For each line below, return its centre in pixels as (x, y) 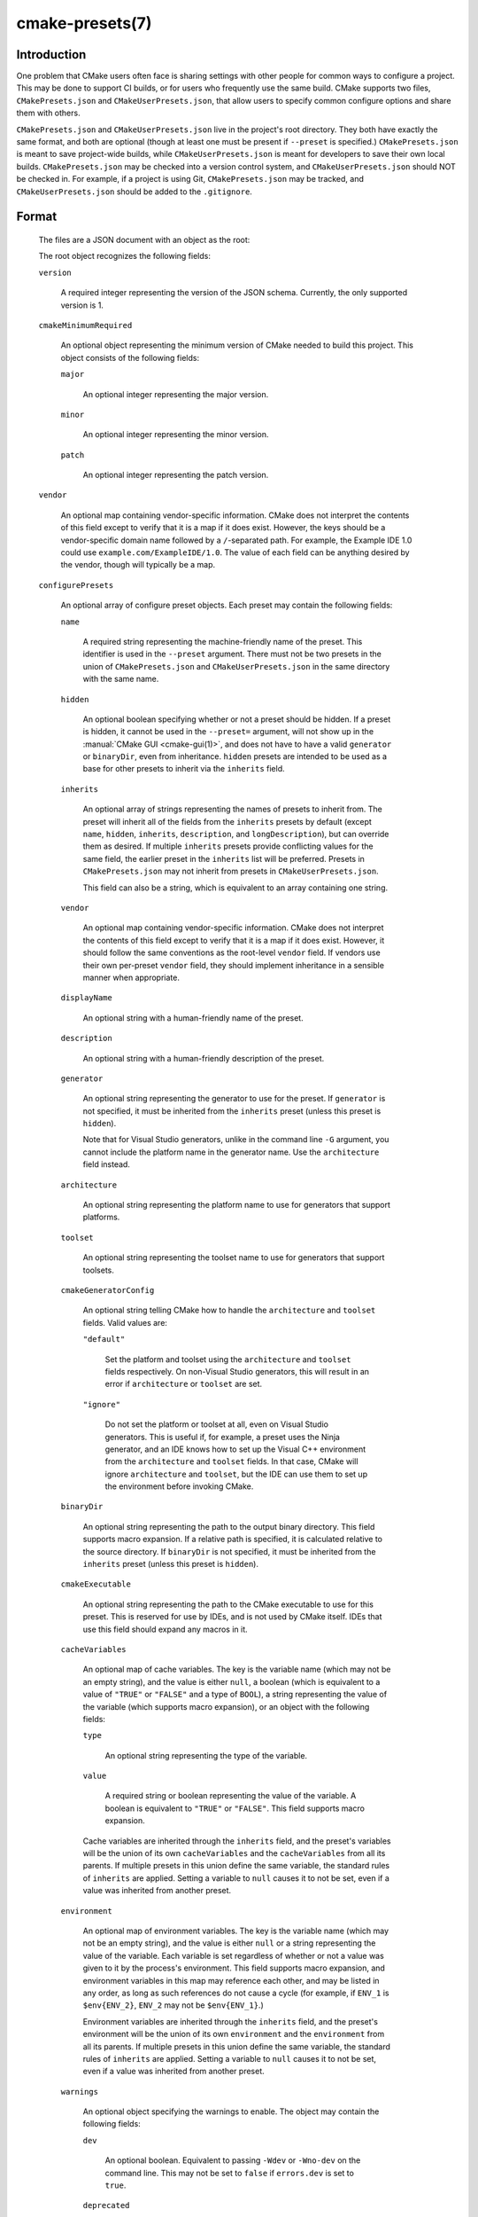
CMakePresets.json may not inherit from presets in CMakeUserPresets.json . (231, 871)
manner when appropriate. (131, 977)
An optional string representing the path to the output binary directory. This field (229, 1526)
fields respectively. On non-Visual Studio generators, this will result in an (237, 1371)
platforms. (101, 1217)
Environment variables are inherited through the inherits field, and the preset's (230, 2021)
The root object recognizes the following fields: (125, 256)
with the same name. (121, 679)
